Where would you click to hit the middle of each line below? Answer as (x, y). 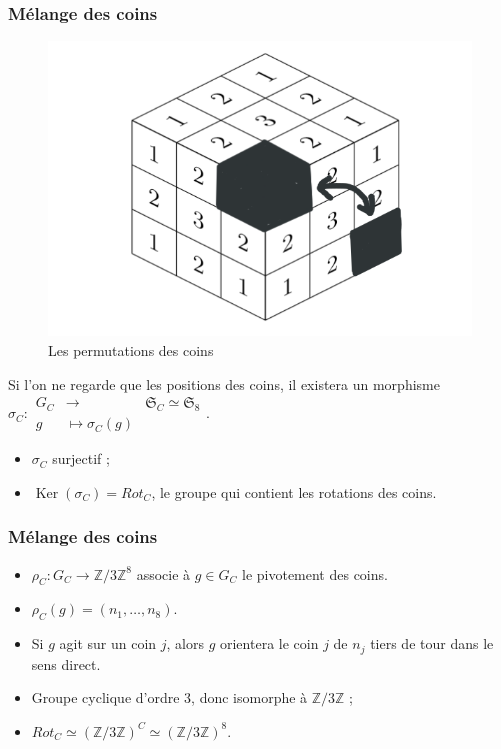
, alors (185, 643)
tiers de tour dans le (432, 643)
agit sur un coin (108, 643)
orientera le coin (269, 643)
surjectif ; (81, 458)
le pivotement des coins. (314, 573)
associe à (163, 573)
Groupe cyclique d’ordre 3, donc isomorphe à (169, 697)
